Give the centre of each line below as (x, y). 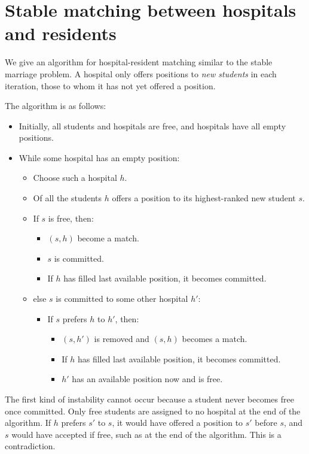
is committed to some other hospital (122, 299)
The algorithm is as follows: (56, 106)
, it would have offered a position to (178, 423)
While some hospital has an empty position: (99, 157)
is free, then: (71, 218)
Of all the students (68, 198)
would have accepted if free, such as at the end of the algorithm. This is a (146, 434)
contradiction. (30, 446)
